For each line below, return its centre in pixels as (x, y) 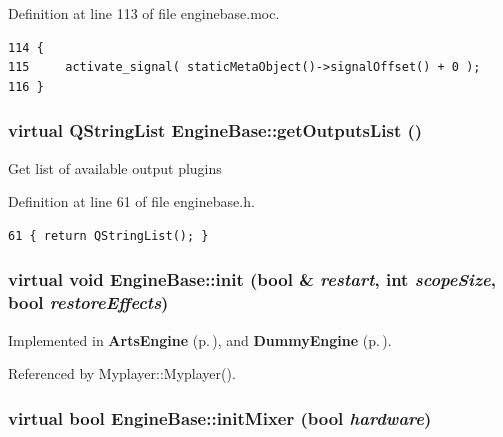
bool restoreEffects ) (88, 302)
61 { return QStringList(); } (108, 235)
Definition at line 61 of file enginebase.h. (131, 201)
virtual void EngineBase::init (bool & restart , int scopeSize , (252, 279)
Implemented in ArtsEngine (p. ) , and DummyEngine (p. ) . (200, 339)
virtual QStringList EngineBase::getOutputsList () (215, 130)
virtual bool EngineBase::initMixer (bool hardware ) (220, 417)
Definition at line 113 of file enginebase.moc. (144, 13)
